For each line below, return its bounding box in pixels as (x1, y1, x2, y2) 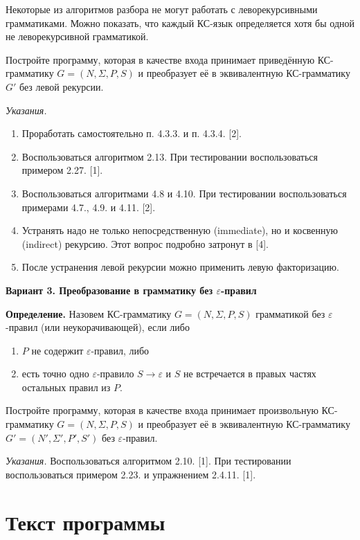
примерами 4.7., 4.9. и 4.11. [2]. (21, 199, 156, 214)
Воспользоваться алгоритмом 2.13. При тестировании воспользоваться (21, 149, 318, 163)
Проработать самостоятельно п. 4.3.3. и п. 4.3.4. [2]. (21, 126, 242, 141)
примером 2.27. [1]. (21, 163, 103, 177)
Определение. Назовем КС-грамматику (6, 306, 172, 321)
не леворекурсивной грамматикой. (6, 29, 149, 44)
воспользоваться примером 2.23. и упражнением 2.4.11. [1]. (6, 467, 256, 481)
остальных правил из (21, 379, 111, 394)
